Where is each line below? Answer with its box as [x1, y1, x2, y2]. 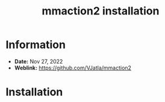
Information [5, 38, 66, 52]
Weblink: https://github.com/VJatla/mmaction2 [14, 64, 132, 71]
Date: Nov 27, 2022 [14, 58, 63, 65]
